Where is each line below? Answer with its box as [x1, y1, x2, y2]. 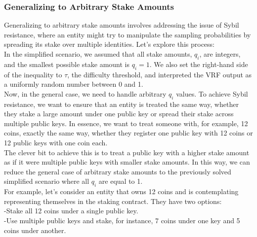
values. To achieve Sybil [176, 88, 248, 99]
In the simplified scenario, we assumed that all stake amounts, [4, 49, 192, 59]
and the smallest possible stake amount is [4, 59, 129, 69]
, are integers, [199, 49, 241, 59]
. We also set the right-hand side [149, 59, 248, 69]
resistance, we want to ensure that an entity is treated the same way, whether [4, 99, 239, 109]
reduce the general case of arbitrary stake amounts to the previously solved [4, 166, 231, 176]
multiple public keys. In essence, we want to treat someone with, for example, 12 [4, 118, 248, 128]
